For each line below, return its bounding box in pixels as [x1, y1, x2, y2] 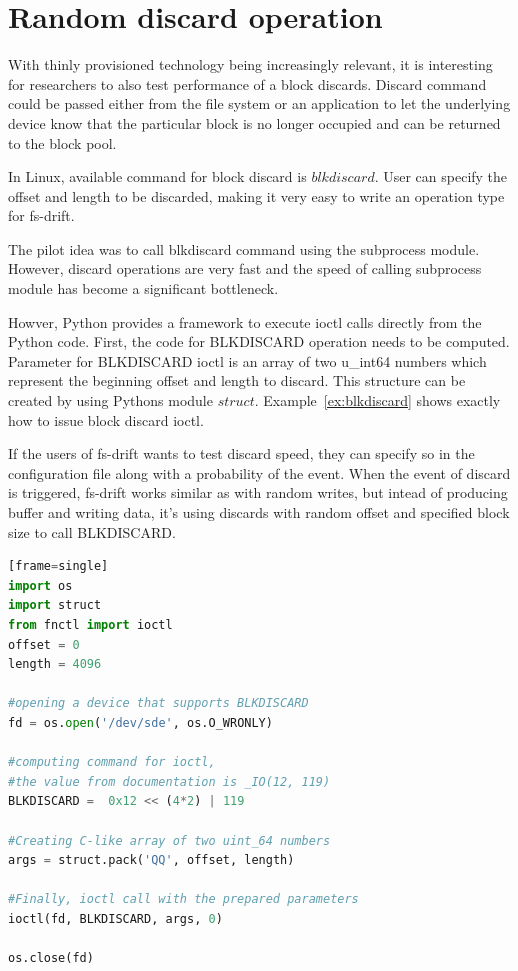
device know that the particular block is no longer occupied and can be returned [8, 112, 501, 133]
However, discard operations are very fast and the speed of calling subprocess [8, 258, 482, 279]
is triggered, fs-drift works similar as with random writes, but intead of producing [8, 482, 508, 503]
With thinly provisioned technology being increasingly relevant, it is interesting [8, 54, 493, 75]
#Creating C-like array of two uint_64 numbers [8, 833, 331, 848]
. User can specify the [374, 166, 508, 187]
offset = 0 [8, 637, 80, 652]
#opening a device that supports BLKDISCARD [8, 696, 309, 711]
